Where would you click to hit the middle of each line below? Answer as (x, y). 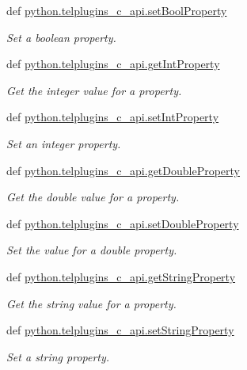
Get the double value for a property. (93, 197)
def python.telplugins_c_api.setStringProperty (120, 330)
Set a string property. (58, 356)
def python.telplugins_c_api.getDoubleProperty (123, 170)
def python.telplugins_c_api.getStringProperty (121, 276)
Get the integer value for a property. (94, 90)
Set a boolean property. (61, 37)
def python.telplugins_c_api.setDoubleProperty (123, 223)
